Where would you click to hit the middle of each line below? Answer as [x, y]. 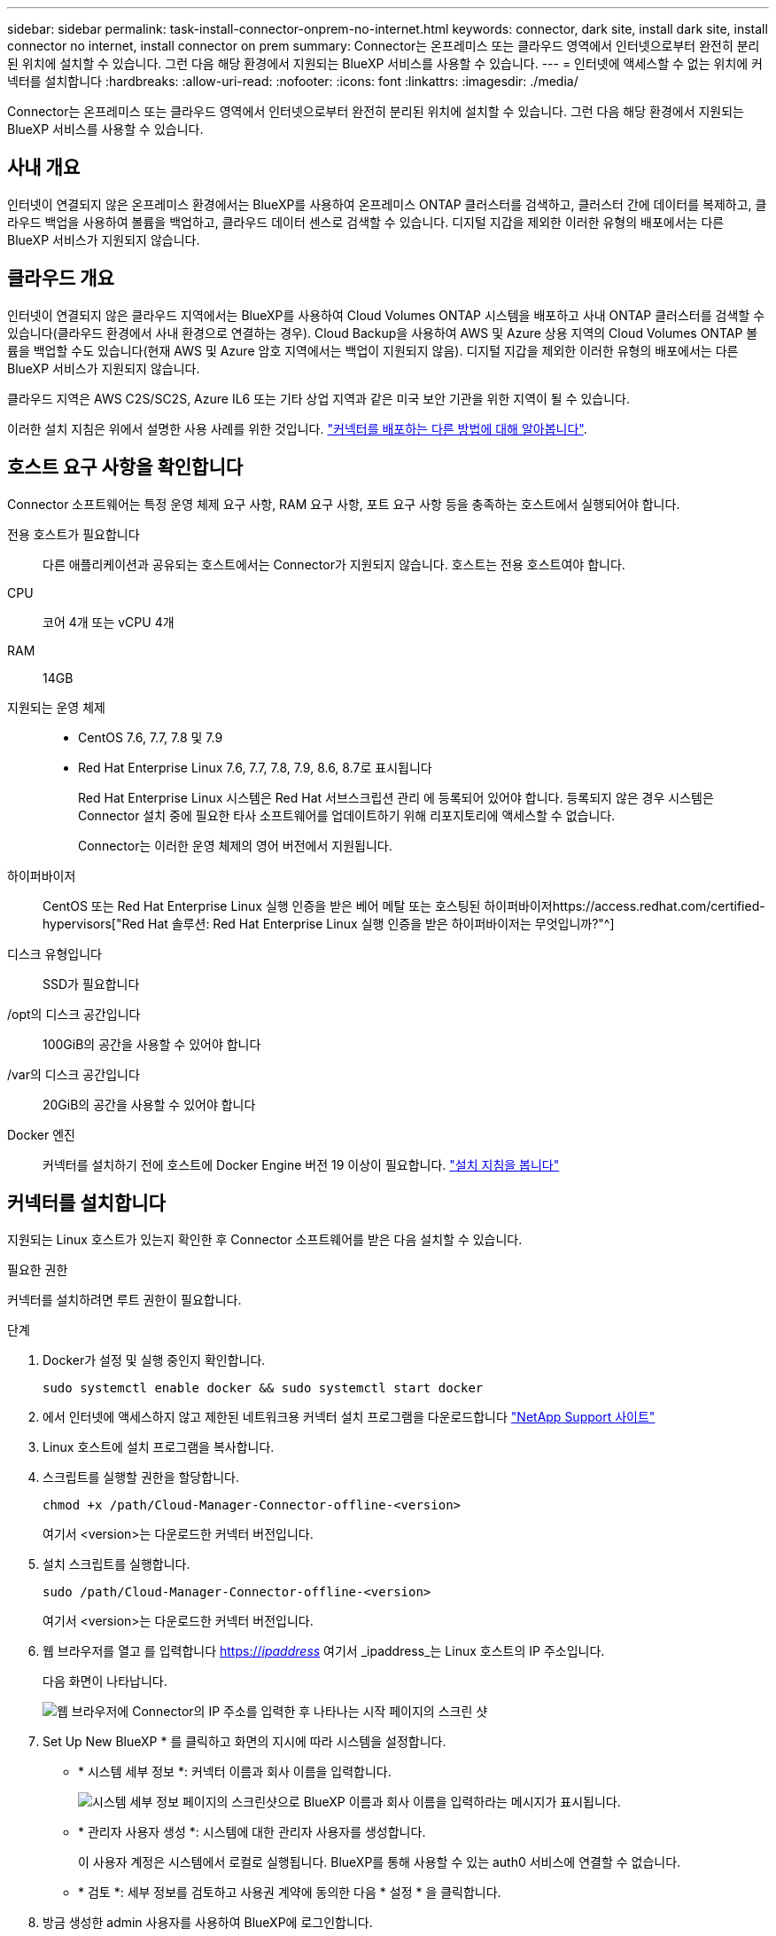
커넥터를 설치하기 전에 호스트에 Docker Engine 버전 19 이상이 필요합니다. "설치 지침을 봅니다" [301, 1164]
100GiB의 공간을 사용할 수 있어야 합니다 [152, 1044]
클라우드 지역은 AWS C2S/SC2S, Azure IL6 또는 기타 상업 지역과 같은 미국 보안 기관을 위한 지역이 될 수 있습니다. [319, 398]
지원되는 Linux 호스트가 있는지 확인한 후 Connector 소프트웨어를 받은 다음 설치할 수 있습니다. [265, 1240]
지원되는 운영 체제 [56, 707]
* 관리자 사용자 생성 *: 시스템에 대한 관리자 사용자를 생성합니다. [252, 1832]
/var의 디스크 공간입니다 [74, 1074]
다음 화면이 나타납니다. [105, 1681]
